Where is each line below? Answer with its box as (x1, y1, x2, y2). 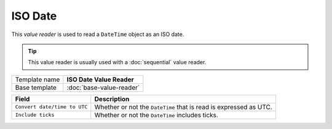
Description (94, 95, 130, 103)
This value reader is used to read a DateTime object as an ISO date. (11, 31, 184, 38)
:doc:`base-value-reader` (66, 83, 140, 92)
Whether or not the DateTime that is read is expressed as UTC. (94, 103, 273, 111)
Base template (15, 83, 57, 92)
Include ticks (15, 112, 55, 119)
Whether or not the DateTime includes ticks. (94, 111, 218, 119)
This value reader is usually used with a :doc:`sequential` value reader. (28, 59, 207, 66)
